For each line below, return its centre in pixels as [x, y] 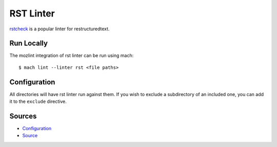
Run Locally [29, 43]
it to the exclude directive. [38, 102]
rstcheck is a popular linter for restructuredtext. [60, 29]
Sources [23, 116]
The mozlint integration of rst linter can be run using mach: [72, 56]
